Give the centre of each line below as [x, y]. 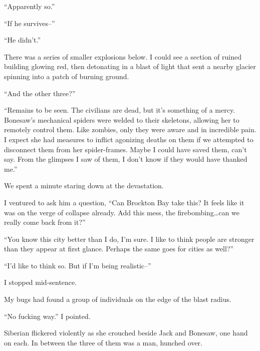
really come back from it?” [45, 222]
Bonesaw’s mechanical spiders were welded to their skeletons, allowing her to [122, 119]
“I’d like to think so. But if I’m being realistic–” [78, 265]
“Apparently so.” [30, 6]
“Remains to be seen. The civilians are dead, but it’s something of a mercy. [120, 110]
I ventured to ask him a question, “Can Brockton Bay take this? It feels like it [124, 202]
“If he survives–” [30, 23]
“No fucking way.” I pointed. [47, 316]
